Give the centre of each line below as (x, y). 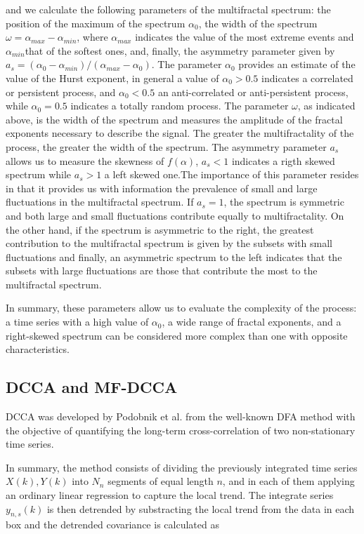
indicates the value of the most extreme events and (245, 37)
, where (92, 37)
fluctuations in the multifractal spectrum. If (100, 202)
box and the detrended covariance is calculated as (112, 525)
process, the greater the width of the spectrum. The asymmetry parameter (166, 146)
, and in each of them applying (288, 481)
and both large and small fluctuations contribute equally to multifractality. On (175, 215)
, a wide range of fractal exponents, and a (252, 322)
